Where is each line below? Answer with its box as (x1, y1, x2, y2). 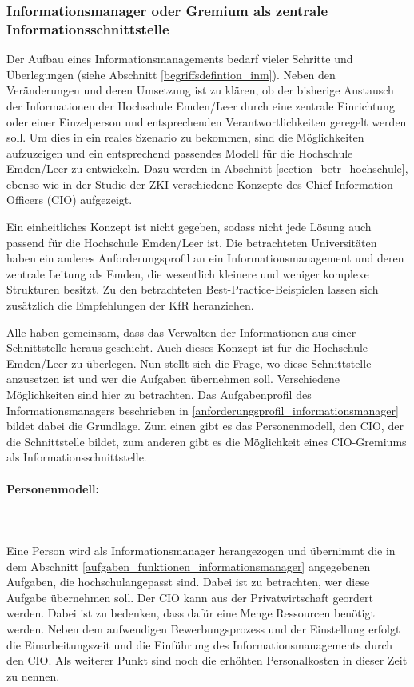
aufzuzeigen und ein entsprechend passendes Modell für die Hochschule (6, 144, 353, 161)
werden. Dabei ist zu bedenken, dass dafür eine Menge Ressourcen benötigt (6, 605, 375, 621)
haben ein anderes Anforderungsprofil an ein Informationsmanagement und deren (6, 250, 404, 266)
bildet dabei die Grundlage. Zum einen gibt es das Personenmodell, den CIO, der (6, 417, 404, 434)
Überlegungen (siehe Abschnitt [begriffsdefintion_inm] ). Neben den (6, 66, 336, 82)
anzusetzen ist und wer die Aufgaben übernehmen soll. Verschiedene (6, 370, 340, 387)
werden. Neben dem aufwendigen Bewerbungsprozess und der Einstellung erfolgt (6, 620, 400, 637)
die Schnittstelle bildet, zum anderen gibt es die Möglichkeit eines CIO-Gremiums (6, 433, 407, 449)
